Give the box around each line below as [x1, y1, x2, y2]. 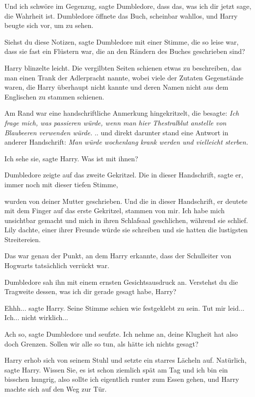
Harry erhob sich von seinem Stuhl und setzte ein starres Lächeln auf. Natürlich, [4, 355, 247, 365]
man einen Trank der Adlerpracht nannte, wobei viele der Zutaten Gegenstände [4, 72, 244, 82]
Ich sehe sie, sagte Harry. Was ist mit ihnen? [4, 153, 138, 163]
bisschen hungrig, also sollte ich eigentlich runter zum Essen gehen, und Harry [4, 374, 239, 384]
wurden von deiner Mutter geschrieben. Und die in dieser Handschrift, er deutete [4, 196, 248, 206]
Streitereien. [4, 234, 41, 244]
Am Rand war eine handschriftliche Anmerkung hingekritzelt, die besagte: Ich [4, 108, 239, 118]
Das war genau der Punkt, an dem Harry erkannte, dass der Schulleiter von [4, 250, 231, 261]
